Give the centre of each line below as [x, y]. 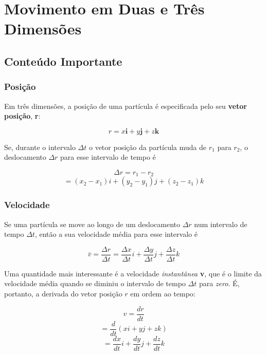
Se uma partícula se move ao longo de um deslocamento [92, 224]
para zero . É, [219, 283]
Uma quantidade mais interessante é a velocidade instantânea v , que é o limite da [133, 273]
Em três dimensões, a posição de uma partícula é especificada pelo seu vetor [126, 106]
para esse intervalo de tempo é [108, 157]
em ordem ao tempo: [163, 294]
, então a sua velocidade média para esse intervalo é [116, 234]
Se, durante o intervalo [40, 147]
